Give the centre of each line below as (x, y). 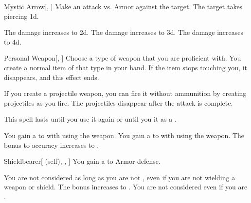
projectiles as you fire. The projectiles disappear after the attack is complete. (118, 102)
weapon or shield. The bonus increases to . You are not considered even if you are (126, 187)
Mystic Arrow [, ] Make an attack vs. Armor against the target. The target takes (123, 6)
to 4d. (13, 41)
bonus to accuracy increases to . (52, 145)
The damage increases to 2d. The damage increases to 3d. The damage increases (124, 32)
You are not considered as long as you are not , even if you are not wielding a (120, 177)
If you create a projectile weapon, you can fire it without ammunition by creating (125, 93)
